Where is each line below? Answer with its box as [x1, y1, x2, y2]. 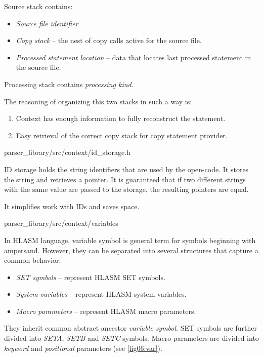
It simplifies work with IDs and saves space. [4, 201, 140, 211]
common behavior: [4, 255, 61, 265]
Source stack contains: [4, 1, 73, 11]
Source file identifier [16, 18, 78, 28]
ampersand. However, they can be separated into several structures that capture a [4, 245, 258, 255]
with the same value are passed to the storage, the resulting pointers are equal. [4, 184, 249, 194]
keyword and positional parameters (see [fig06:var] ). [4, 342, 162, 353]
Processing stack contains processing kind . [4, 78, 134, 89]
